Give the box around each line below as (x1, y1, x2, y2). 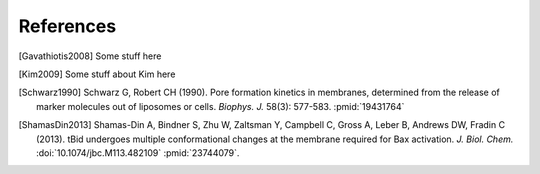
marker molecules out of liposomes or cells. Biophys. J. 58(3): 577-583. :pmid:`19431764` (36, 100, 405, 112)
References (18, 15, 117, 37)
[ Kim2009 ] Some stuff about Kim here (18, 68, 176, 80)
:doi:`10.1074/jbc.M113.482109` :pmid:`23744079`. (36, 146, 240, 159)
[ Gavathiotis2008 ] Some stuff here (18, 50, 162, 62)
